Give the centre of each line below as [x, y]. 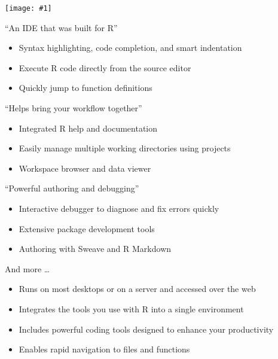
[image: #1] [28, 8]
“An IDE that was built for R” [61, 27]
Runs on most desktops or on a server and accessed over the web [137, 289]
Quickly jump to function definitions [85, 88]
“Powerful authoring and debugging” [72, 188]
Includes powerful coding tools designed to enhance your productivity [146, 329]
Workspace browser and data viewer [85, 168]
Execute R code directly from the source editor [105, 67]
